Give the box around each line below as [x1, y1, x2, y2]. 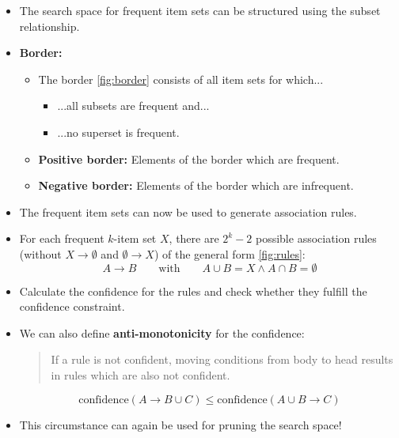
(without [19, 245, 62, 262]
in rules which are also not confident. [51, 366, 230, 383]
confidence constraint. [19, 298, 125, 315]
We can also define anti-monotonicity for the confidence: [19, 324, 305, 341]
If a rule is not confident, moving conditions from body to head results [51, 351, 393, 368]
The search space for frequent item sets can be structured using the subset [19, 2, 381, 18]
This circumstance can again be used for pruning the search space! [19, 416, 342, 432]
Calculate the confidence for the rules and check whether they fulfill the [19, 282, 367, 299]
